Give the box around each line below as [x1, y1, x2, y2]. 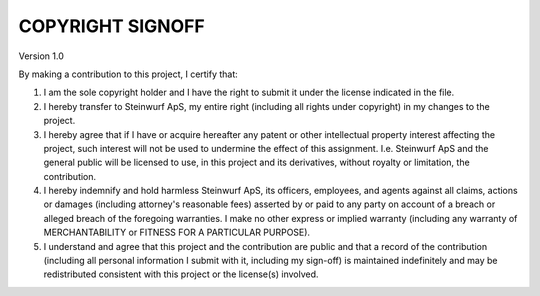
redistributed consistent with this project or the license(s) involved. [43, 268, 319, 280]
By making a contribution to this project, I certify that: [18, 68, 239, 80]
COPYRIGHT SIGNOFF [18, 15, 205, 37]
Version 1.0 [18, 50, 64, 62]
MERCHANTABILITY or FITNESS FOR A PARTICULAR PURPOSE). [43, 226, 310, 239]
